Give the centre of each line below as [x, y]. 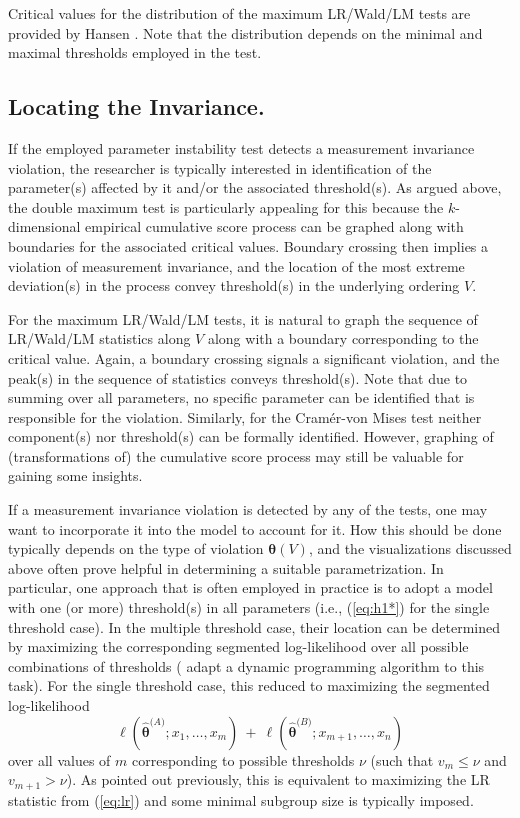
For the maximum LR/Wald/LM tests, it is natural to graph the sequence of [243, 318]
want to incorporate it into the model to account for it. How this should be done [255, 528]
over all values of [59, 759]
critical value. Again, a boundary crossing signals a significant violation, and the [254, 357]
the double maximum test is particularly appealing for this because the [226, 206]
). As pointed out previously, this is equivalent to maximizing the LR [278, 779]
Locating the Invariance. [136, 106]
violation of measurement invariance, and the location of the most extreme [236, 265]
